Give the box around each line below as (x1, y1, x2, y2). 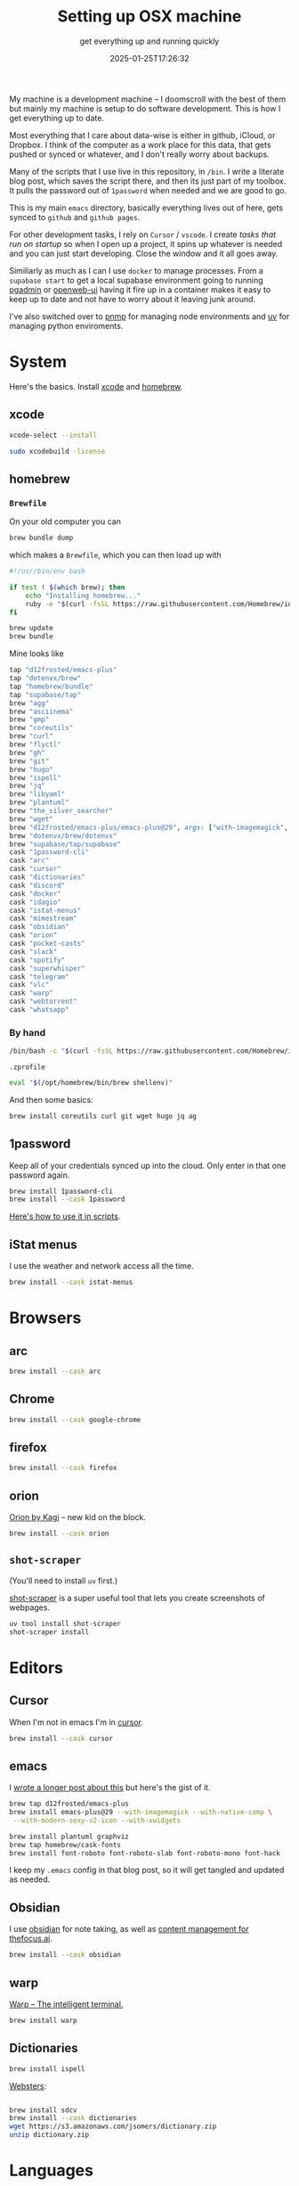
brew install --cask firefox (9, 1464, 117, 1473)
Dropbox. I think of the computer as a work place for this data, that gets (9, 139, 271, 150)
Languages (9, 2160, 93, 2181)
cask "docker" (9, 889, 62, 898)
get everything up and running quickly (79, 36, 220, 46)
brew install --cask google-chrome (9, 1415, 141, 1424)
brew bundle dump (9, 533, 74, 543)
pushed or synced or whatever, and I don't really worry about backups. (9, 149, 270, 160)
